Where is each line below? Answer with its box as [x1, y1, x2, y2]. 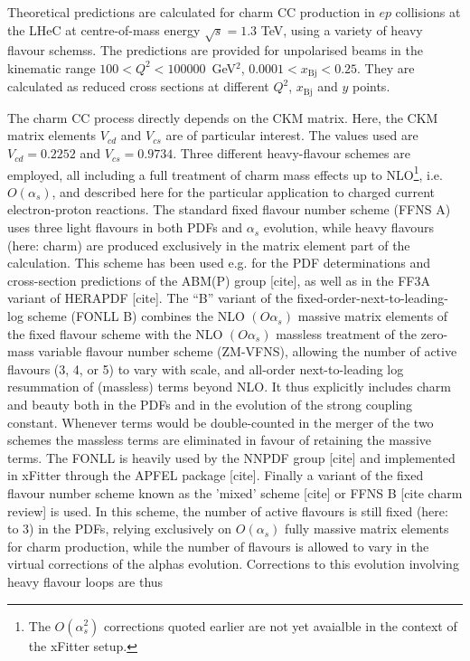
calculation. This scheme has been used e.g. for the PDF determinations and [7, 253, 431, 272]
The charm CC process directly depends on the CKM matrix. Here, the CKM [7, 108, 438, 127]
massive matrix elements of [297, 307, 448, 326]
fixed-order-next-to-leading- [296, 288, 448, 307]
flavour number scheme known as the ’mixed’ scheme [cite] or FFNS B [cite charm [7, 483, 463, 502]
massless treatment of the [276, 324, 418, 343]
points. [352, 77, 390, 96]
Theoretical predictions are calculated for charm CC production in [7, 3, 375, 21]
